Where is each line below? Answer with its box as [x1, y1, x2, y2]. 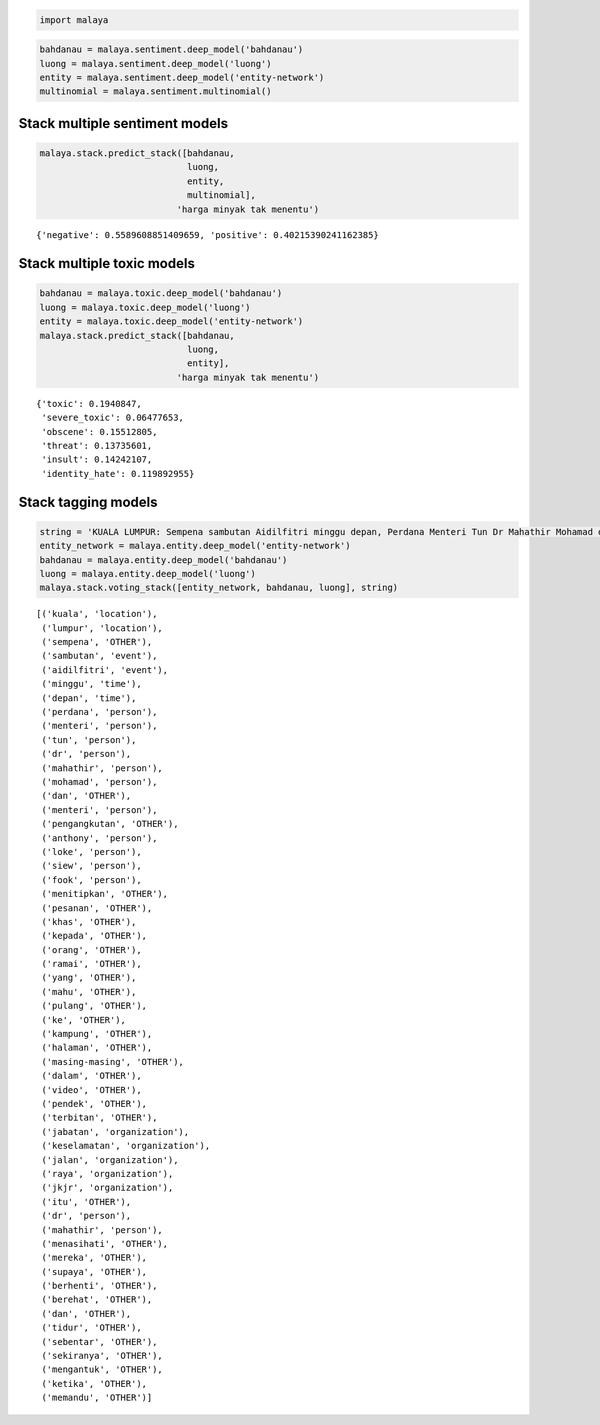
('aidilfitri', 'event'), [41, 664, 169, 675]
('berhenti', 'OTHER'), [41, 1280, 158, 1292]
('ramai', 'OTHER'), [41, 958, 142, 970]
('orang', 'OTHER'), [41, 944, 142, 955]
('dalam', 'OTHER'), [41, 1070, 142, 1082]
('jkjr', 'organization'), [41, 1182, 174, 1194]
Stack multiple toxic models [18, 255, 195, 272]
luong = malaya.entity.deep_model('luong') [39, 568, 257, 579]
